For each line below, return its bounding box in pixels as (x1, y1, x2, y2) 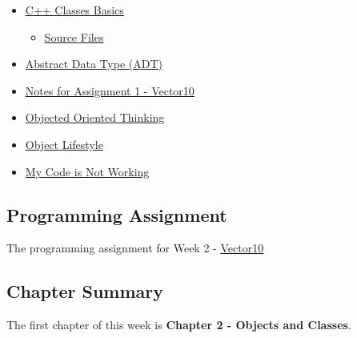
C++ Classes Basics (25, 2, 124, 18)
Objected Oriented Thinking (25, 109, 165, 126)
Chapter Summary (6, 279, 163, 304)
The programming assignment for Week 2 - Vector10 (6, 239, 264, 256)
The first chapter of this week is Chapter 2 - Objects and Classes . (6, 316, 351, 333)
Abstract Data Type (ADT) (25, 55, 163, 72)
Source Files (44, 28, 104, 45)
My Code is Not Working (25, 163, 150, 179)
